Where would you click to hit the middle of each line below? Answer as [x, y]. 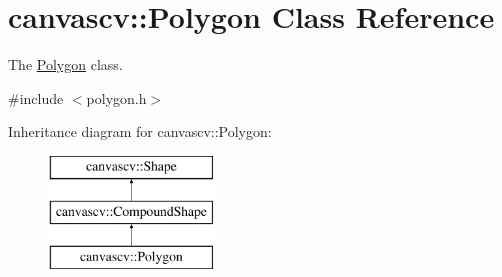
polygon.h [116, 97]
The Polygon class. [65, 64]
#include [36, 97]
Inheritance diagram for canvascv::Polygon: [140, 131]
